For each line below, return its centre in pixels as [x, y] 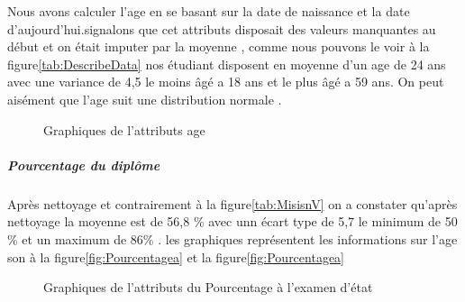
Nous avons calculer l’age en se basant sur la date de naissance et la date [209, 11]
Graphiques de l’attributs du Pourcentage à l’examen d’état [208, 287]
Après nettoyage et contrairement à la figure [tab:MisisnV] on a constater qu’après [232, 203]
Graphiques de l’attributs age [124, 129]
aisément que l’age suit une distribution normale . [145, 99]
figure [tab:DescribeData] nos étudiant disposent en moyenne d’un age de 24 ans [227, 64]
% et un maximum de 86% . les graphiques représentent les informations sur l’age [232, 238]
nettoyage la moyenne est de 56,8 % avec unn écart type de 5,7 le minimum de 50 [232, 221]
